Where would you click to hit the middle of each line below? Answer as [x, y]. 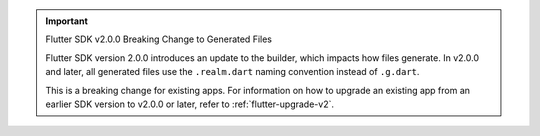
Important [67, 21]
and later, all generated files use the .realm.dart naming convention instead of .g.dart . [232, 72]
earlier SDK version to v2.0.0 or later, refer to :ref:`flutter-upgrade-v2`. [190, 104]
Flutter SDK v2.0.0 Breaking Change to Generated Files [158, 39]
